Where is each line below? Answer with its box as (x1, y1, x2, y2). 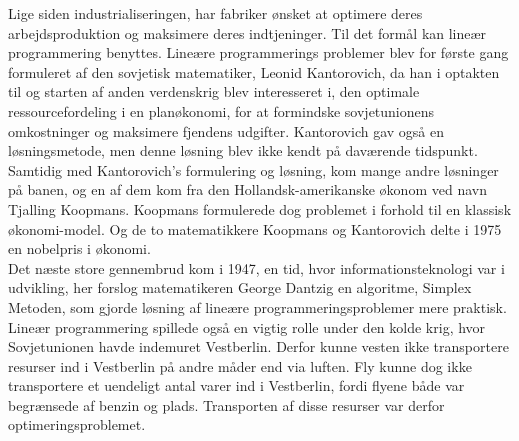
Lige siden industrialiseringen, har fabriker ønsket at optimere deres (8, 3, 423, 23)
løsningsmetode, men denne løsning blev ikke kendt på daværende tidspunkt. (8, 140, 478, 161)
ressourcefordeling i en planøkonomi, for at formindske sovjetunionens (8, 100, 435, 121)
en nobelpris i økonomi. (8, 238, 151, 259)
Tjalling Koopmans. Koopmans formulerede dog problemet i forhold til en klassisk (8, 198, 512, 219)
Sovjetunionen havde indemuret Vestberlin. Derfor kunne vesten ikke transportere (8, 336, 509, 357)
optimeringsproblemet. (8, 414, 146, 435)
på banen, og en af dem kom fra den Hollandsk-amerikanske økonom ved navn (8, 179, 487, 200)
